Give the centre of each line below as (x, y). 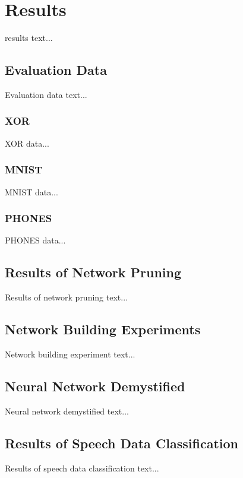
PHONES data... (35, 240)
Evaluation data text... (46, 94)
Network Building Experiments (103, 329)
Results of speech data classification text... (82, 468)
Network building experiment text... (70, 354)
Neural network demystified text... (67, 411)
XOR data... (27, 143)
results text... (29, 38)
